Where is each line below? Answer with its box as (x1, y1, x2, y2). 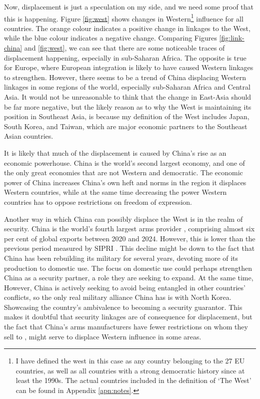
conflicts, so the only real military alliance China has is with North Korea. (4, 292, 231, 302)
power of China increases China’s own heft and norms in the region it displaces (4, 177, 246, 187)
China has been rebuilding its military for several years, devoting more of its (4, 252, 238, 263)
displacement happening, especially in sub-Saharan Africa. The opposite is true (4, 52, 246, 63)
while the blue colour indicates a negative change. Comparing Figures (4, 33, 217, 43)
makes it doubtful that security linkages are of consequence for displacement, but (4, 311, 252, 322)
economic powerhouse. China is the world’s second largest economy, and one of (4, 157, 245, 168)
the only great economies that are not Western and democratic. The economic (4, 167, 243, 178)
